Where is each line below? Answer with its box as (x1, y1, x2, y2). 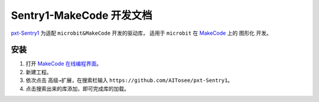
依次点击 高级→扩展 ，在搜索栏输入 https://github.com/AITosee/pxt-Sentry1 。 (25, 77, 233, 84)
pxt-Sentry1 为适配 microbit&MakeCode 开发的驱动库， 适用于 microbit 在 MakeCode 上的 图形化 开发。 (11, 29, 272, 37)
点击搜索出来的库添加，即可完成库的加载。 (25, 85, 129, 92)
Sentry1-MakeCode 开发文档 (11, 9, 153, 22)
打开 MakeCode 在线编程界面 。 (25, 60, 102, 67)
